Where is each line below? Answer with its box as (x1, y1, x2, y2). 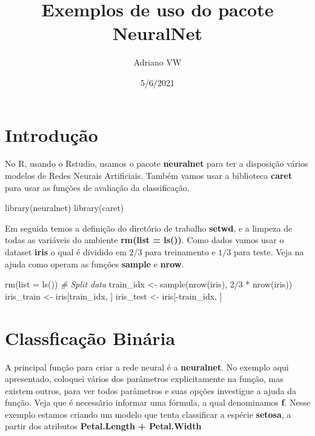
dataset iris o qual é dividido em (5, 246, 127, 258)
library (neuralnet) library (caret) (5, 201, 124, 214)
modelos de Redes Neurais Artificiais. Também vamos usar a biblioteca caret (5, 169, 293, 182)
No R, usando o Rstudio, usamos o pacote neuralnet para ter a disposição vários (5, 157, 308, 170)
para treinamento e (145, 246, 216, 258)
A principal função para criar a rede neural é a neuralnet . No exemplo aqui (5, 360, 289, 373)
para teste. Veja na (233, 246, 304, 258)
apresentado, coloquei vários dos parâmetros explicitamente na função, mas (5, 372, 283, 385)
